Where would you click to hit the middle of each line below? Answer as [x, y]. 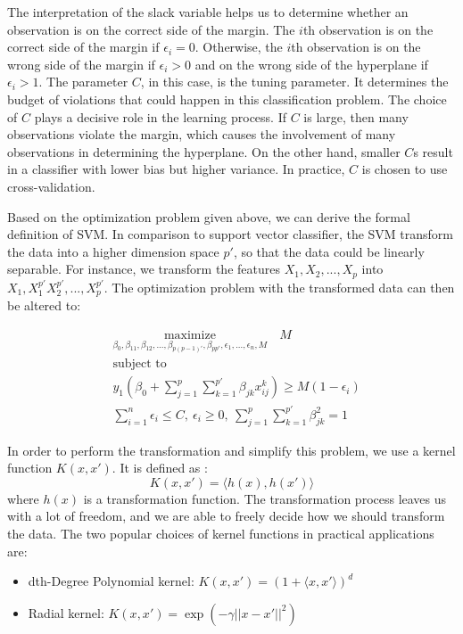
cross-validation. [51, 186]
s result [433, 151]
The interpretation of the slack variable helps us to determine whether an [208, 12]
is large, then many [356, 116]
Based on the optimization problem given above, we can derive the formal [209, 216]
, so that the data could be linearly [329, 251]
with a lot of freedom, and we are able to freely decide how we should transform [226, 516]
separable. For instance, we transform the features [144, 269]
